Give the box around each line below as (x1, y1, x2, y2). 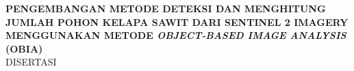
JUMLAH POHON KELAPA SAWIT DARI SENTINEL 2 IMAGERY (5, 14, 349, 29)
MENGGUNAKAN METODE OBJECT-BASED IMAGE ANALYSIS (5, 28, 346, 42)
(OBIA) (5, 41, 43, 55)
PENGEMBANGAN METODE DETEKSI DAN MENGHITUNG (5, 1, 326, 15)
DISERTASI (5, 55, 57, 69)
